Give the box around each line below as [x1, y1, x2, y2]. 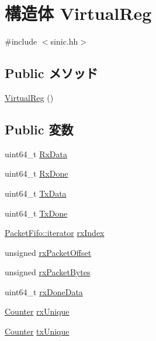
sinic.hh [50, 35, 78, 48]
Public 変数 [5, 120, 74, 138]
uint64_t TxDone [5, 207, 68, 219]
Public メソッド [5, 64, 98, 82]
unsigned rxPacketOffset [5, 246, 92, 258]
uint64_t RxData [5, 147, 67, 160]
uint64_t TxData [5, 187, 67, 199]
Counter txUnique [5, 325, 70, 337]
